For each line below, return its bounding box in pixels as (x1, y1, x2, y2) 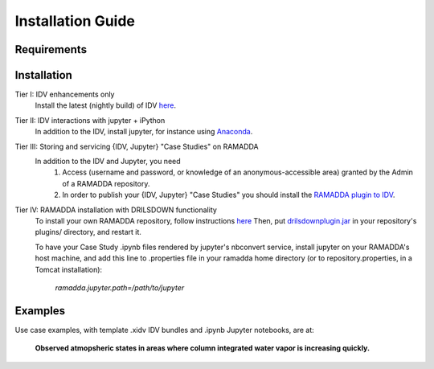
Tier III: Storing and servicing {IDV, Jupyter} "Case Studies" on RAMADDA (14, 141, 259, 151)
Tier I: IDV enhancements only (14, 89, 115, 100)
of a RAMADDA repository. (62, 178, 150, 188)
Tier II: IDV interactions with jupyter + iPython (14, 115, 166, 125)
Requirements (14, 43, 88, 56)
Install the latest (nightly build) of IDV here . (35, 100, 177, 110)
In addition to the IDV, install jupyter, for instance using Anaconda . (35, 127, 253, 137)
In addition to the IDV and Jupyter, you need (35, 157, 181, 166)
